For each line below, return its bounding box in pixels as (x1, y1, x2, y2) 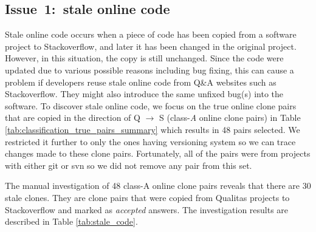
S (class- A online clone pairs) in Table (159, 111, 301, 124)
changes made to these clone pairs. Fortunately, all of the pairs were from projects (5, 147, 311, 160)
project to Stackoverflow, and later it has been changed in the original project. (5, 39, 297, 52)
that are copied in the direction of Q (5, 111, 140, 124)
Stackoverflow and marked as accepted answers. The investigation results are (5, 203, 289, 216)
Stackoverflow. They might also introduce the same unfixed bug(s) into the (5, 87, 284, 100)
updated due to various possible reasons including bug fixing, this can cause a (5, 63, 294, 76)
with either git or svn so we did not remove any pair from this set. (5, 159, 252, 171)
